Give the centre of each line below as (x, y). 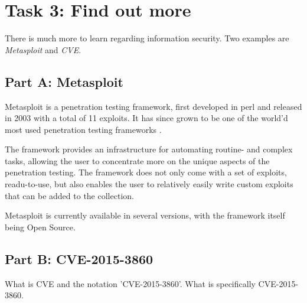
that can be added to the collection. (69, 195)
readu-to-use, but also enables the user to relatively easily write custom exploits (149, 184)
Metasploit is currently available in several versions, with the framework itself (145, 215)
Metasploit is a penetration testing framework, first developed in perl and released (153, 106)
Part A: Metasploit (64, 81)
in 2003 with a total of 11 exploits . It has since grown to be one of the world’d (146, 118)
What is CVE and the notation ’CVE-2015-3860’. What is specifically (130, 283)
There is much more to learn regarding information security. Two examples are (147, 38)
